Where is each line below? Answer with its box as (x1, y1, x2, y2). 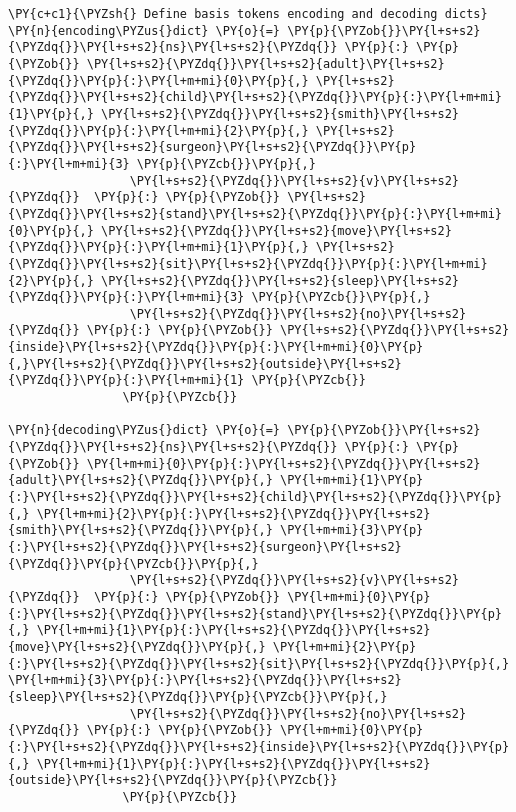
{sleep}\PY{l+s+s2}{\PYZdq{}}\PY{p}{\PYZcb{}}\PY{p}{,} (8, 689, 388, 704)
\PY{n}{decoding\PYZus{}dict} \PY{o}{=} (8, 423, 281, 438)
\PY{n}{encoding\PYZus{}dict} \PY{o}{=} (8, 23, 281, 38)
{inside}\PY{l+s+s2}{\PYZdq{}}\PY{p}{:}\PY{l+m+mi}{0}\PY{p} (8, 340, 424, 355)
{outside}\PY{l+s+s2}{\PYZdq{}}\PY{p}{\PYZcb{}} (8, 773, 338, 788)
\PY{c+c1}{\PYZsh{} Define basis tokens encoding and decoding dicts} (8, 7, 488, 21)
